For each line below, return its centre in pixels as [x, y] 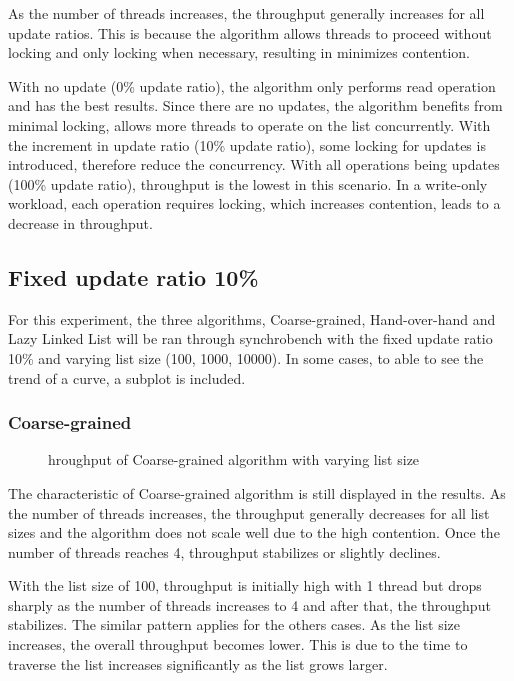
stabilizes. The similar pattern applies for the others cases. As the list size [234, 624]
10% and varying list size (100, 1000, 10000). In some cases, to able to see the [246, 357]
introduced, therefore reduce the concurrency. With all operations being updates [254, 164]
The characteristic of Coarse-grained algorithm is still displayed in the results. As [257, 492]
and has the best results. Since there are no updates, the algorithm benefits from [255, 105]
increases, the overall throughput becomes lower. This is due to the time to [238, 644]
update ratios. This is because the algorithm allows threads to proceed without [250, 32]
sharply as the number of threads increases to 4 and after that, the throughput [249, 604]
